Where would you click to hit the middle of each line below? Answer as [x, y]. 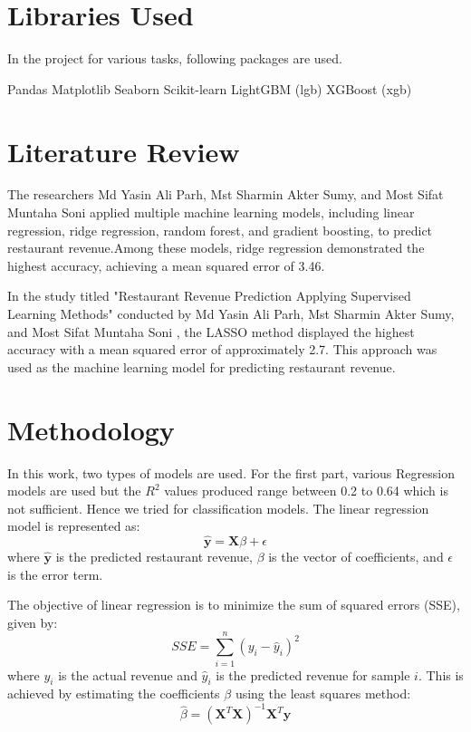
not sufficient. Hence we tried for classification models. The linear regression [218, 508]
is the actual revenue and [128, 674]
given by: [33, 622]
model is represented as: [74, 526]
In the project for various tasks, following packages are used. [175, 58]
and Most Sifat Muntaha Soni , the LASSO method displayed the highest [211, 331]
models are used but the [74, 491]
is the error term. [55, 574]
